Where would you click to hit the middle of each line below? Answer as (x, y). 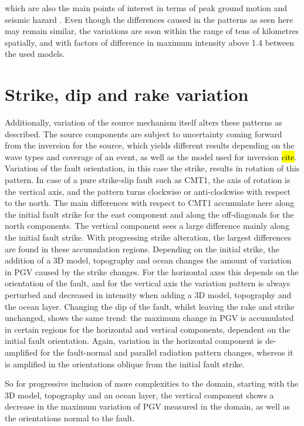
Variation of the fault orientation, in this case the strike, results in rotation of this (152, 168)
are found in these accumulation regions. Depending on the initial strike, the (142, 249)
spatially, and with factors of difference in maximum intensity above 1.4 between (150, 42)
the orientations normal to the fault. (70, 417)
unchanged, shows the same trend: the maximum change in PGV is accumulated (149, 318)
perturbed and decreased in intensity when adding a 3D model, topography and (148, 295)
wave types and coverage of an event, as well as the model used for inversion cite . (151, 156)
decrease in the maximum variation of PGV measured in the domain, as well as (148, 406)
